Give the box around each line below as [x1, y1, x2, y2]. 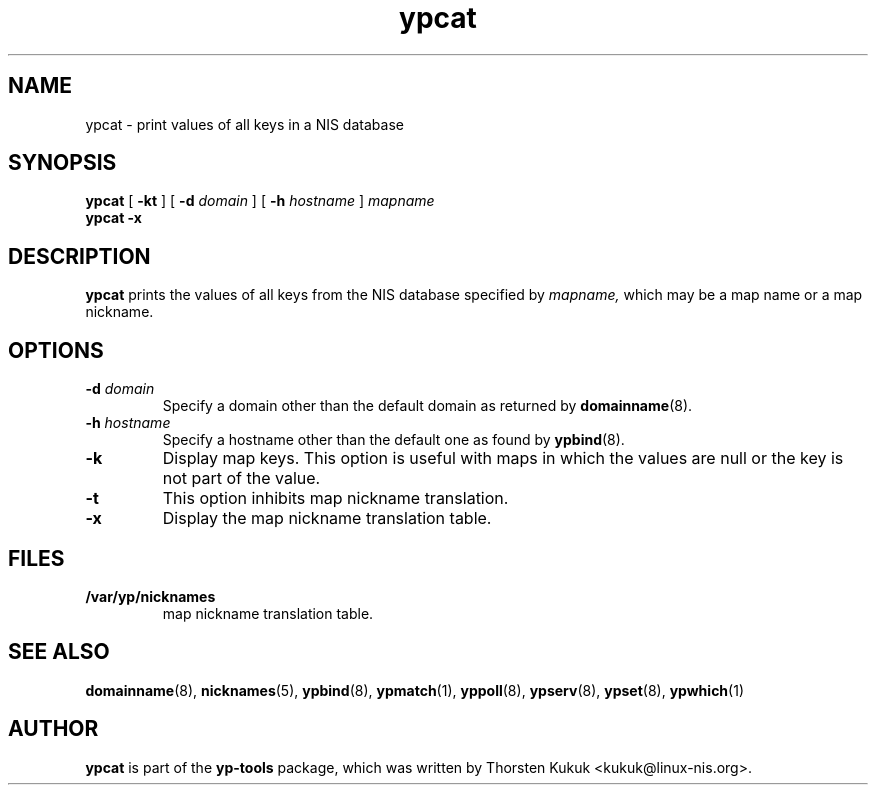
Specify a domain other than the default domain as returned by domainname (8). [162, 397, 693, 415]
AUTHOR [8, 716, 99, 742]
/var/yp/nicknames [85, 587, 216, 605]
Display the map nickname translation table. [162, 508, 492, 529]
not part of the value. [162, 468, 321, 489]
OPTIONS [8, 337, 104, 363]
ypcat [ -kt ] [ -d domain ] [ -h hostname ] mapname [85, 192, 435, 210]
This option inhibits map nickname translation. [162, 488, 509, 509]
